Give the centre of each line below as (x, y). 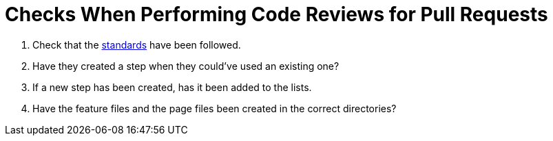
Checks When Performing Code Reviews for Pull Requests (276, 14)
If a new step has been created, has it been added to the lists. (172, 87)
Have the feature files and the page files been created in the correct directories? (215, 108)
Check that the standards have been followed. (137, 44)
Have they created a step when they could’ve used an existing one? (186, 66)
